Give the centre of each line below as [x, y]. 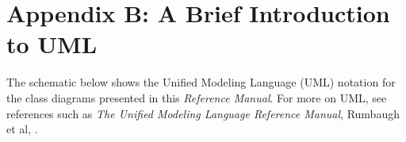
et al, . [22, 129]
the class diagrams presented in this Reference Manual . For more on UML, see [197, 97]
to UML [52, 44]
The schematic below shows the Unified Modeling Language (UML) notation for [201, 82]
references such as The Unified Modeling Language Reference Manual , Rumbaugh [203, 113]
